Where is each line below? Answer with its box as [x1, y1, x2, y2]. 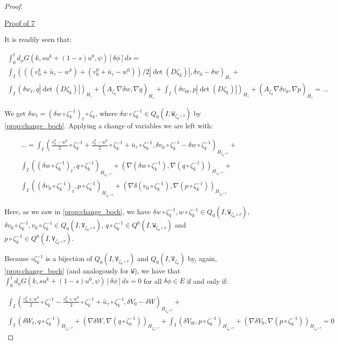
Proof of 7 [4, 17, 35, 28]
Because [4, 253, 29, 264]
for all [143, 275, 162, 286]
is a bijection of [45, 253, 92, 264]
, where [95, 108, 118, 118]
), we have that [134, 266, 180, 276]
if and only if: [187, 275, 228, 286]
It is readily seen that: [4, 34, 72, 44]
